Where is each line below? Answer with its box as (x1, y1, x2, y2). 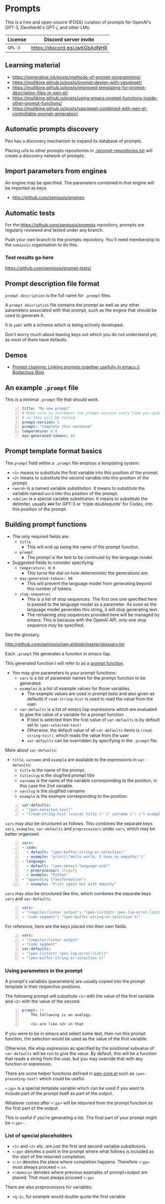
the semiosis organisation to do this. (5, 242, 78, 248)
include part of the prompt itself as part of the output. (5, 1090, 113, 1096)
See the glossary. (5, 632, 40, 638)
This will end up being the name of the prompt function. (27, 544, 140, 550)
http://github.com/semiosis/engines (12, 195, 85, 200)
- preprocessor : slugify (26, 868, 78, 873)
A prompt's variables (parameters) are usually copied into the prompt (5, 979, 145, 984)
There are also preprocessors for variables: (5, 1184, 93, 1190)
